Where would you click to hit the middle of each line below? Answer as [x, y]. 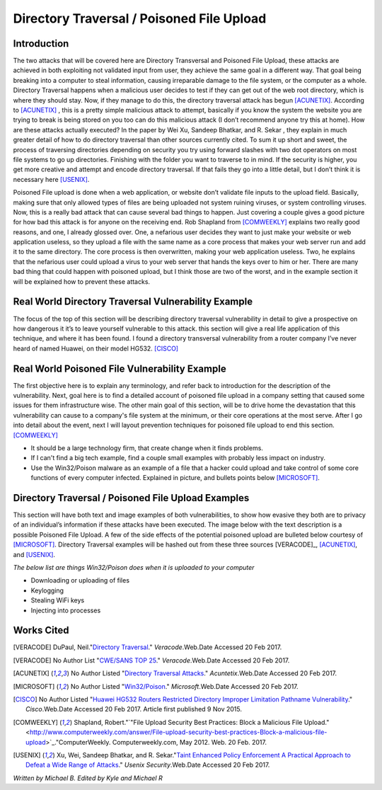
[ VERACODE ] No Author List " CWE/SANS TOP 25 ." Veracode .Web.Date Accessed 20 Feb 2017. [151, 660]
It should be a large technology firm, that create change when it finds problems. [147, 448]
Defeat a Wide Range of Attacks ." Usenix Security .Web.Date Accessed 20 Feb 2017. [148, 765]
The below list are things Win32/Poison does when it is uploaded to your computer [134, 568]
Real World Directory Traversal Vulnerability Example [133, 302]
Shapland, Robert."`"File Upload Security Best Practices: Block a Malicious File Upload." [202, 722]
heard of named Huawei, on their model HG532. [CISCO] [96, 348]
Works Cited [41, 630]
